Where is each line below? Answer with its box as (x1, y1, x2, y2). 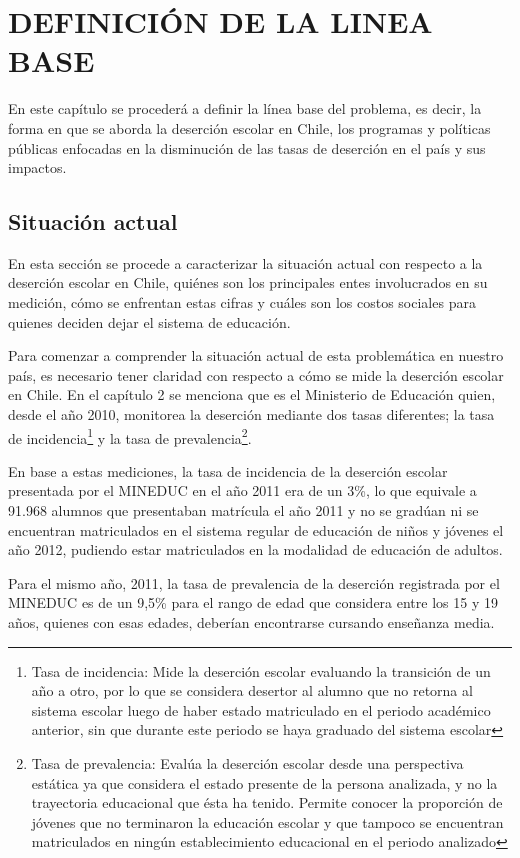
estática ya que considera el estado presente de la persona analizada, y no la (31, 772, 498, 793)
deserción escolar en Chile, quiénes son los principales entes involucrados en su (8, 272, 488, 293)
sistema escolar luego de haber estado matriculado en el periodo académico (31, 699, 491, 720)
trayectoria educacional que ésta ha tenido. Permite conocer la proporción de (31, 792, 503, 813)
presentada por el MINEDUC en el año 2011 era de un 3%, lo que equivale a (8, 480, 477, 501)
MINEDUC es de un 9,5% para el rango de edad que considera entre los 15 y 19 (8, 592, 498, 613)
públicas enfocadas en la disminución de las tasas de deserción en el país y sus (8, 137, 486, 158)
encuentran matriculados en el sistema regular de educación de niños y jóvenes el (8, 519, 504, 540)
